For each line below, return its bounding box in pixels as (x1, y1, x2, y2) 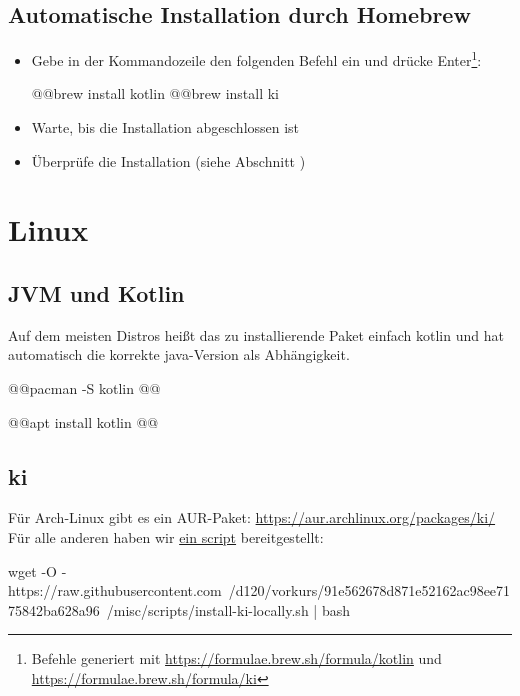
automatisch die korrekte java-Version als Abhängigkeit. (8, 344, 350, 365)
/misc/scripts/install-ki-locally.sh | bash (106, 599, 350, 620)
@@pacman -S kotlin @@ (8, 378, 161, 398)
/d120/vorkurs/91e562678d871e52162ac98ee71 (228, 580, 511, 601)
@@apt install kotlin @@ (8, 411, 159, 432)
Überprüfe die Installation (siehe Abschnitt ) (31, 150, 306, 171)
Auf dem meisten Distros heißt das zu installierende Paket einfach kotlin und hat (8, 324, 504, 345)
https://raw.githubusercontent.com (8, 580, 222, 601)
